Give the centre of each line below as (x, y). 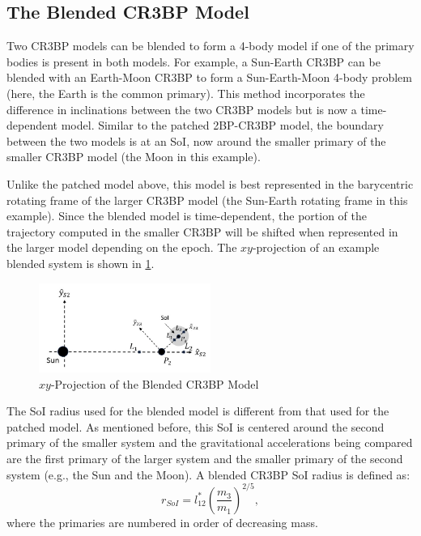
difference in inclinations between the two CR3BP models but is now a (182, 109)
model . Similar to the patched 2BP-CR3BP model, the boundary (222, 125)
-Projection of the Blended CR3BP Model (155, 383)
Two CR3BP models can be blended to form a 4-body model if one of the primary (210, 46)
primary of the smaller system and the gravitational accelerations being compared (210, 442)
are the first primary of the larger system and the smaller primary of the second (205, 458)
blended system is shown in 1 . (81, 263)
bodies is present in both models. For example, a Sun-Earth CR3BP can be (193, 61)
